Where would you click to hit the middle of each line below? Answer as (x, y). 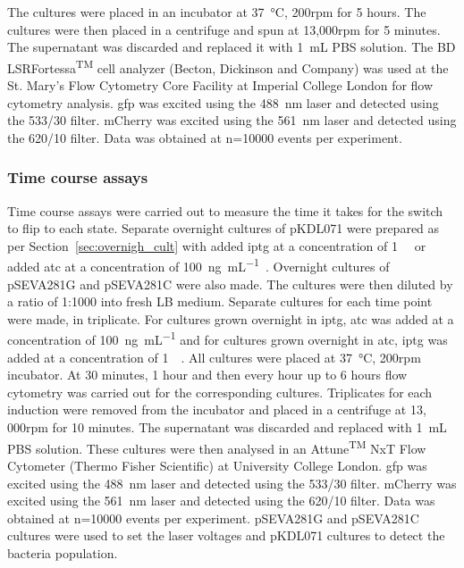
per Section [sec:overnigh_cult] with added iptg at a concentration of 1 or (217, 245)
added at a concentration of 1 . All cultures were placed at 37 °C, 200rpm (214, 357)
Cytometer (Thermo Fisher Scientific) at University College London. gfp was (217, 465)
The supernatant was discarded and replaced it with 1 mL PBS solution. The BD (232, 47)
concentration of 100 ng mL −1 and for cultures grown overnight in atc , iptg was (228, 338)
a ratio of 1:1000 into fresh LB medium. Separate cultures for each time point (220, 301)
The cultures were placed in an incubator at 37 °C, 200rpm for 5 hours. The (217, 12)
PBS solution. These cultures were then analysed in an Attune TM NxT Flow (217, 447)
